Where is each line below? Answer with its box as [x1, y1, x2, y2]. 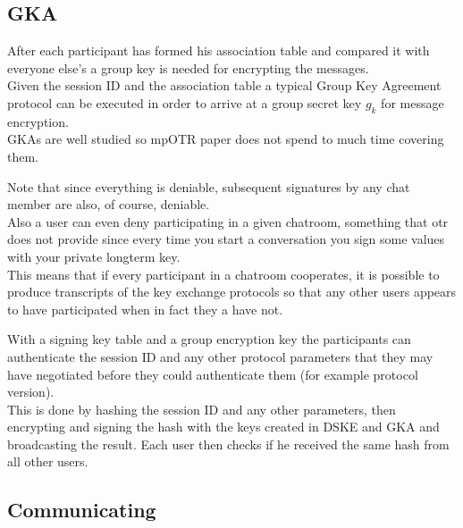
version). [7, 382, 55, 401]
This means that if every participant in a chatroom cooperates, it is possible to [7, 264, 440, 283]
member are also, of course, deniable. [7, 195, 210, 214]
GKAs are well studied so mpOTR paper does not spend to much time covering [7, 130, 444, 148]
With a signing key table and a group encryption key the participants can [7, 330, 411, 348]
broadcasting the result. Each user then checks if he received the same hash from [7, 434, 450, 453]
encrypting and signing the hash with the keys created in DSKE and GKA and [7, 417, 440, 436]
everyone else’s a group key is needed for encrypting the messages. [7, 58, 369, 77]
